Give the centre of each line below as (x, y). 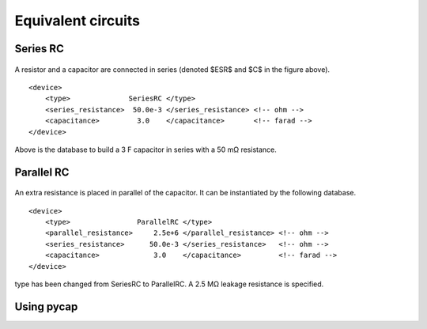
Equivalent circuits (77, 21)
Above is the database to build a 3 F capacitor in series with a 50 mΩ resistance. (145, 149)
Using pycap (46, 306)
